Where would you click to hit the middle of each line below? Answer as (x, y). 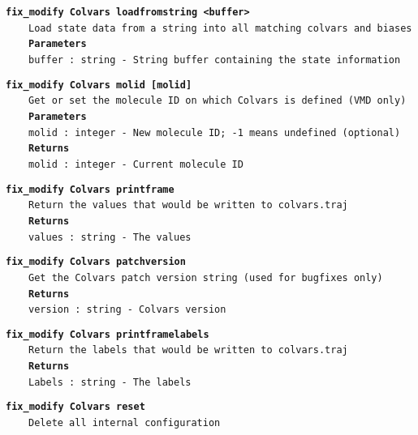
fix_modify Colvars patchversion (96, 262)
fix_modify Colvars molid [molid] (99, 85)
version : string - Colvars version (127, 310)
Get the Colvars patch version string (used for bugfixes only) (206, 277)
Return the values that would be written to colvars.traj (188, 205)
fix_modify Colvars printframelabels (108, 334)
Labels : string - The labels (110, 382)
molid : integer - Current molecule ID (136, 164)
